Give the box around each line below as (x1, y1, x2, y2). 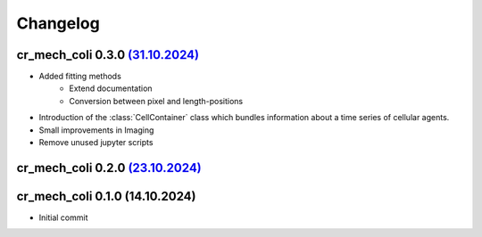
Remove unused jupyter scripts (38, 137, 154, 148)
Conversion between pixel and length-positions (69, 95, 244, 106)
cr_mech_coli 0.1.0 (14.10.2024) (16, 188, 196, 204)
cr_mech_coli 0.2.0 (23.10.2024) (16, 160, 203, 176)
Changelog (16, 13, 100, 33)
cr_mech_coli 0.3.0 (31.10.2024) (16, 47, 200, 62)
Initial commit (38, 212, 88, 223)
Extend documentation (69, 83, 153, 94)
